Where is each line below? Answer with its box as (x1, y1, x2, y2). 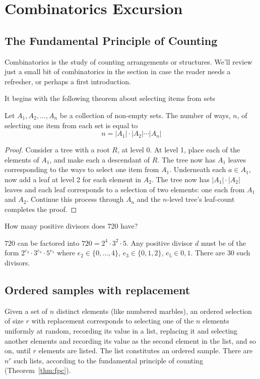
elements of (5, 154, 39, 165)
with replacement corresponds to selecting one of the (31, 315, 194, 326)
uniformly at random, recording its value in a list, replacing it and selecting (5, 326, 238, 336)
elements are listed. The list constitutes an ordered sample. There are (38, 345, 253, 356)
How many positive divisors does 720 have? (5, 221, 138, 231)
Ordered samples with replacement (5, 282, 190, 298)
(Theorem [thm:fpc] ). (5, 365, 71, 375)
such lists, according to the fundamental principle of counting (14, 355, 203, 365)
